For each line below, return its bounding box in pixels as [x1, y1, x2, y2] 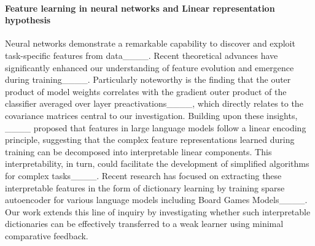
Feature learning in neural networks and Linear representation [5, 1, 275, 14]
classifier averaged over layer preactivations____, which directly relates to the [5, 97, 303, 110]
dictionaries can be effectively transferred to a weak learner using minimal [5, 217, 284, 230]
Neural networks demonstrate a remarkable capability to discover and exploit [5, 37, 295, 50]
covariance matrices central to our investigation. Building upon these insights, [5, 109, 298, 121]
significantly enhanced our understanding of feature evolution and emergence [5, 61, 294, 74]
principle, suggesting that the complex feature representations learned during [5, 133, 295, 146]
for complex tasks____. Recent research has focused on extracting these [5, 169, 282, 182]
